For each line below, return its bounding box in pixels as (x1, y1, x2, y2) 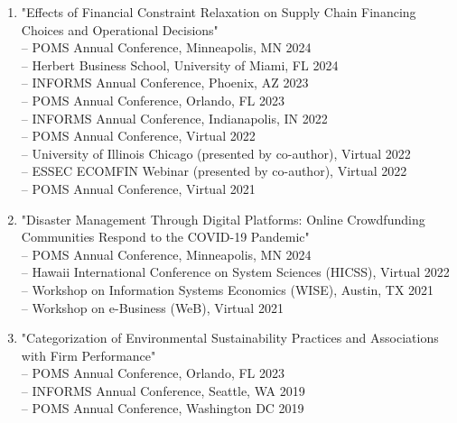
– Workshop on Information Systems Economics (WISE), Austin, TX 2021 (21, 280, 434, 299)
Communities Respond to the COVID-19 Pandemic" (21, 227, 310, 246)
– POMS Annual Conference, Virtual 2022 (21, 126, 256, 145)
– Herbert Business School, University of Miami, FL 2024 (21, 55, 339, 74)
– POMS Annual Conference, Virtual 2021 (21, 179, 256, 198)
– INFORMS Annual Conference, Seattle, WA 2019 (21, 381, 305, 400)
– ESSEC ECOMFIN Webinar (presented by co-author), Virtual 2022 (21, 161, 407, 180)
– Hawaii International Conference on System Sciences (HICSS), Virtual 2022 (21, 262, 450, 281)
